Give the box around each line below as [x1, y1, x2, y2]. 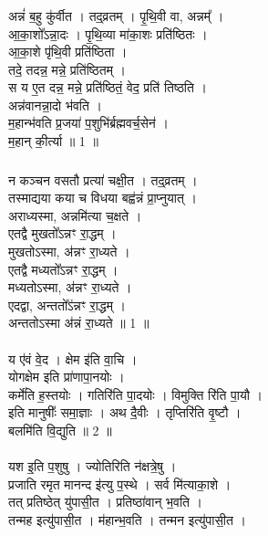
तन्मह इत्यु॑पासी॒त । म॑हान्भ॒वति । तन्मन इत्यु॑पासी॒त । [8, 510, 246, 529]
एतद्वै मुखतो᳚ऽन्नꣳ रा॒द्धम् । [8, 224, 117, 243]
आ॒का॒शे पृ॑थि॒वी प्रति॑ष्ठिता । [8, 42, 128, 61]
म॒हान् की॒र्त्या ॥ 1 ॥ [8, 131, 98, 151]
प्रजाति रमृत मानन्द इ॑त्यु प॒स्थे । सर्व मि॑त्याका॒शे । [8, 474, 232, 493]
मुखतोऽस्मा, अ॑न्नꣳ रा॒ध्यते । [8, 241, 130, 260]
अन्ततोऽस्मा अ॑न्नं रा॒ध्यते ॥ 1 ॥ [8, 313, 149, 332]
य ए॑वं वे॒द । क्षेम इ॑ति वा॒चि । [8, 349, 138, 368]
